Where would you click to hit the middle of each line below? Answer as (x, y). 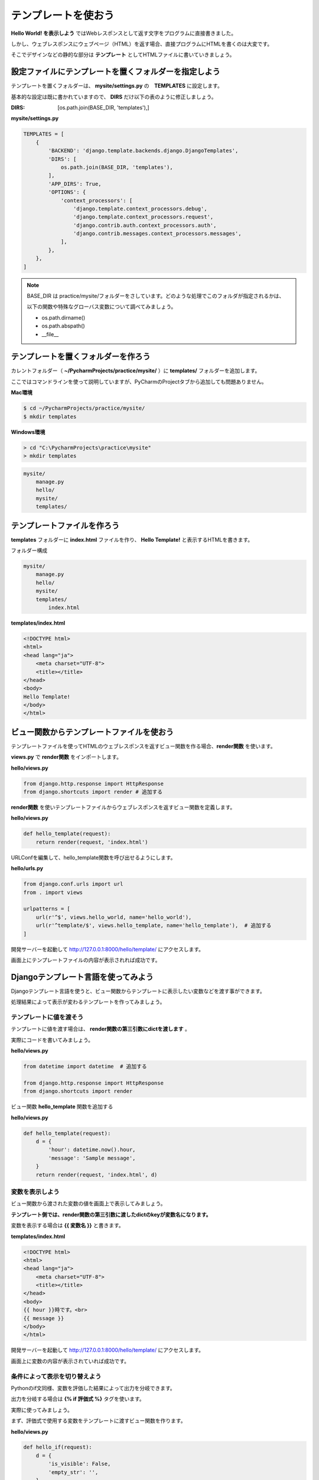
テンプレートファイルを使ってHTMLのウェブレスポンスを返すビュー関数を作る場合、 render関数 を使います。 (143, 746)
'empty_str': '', (73, 1472)
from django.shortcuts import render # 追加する (93, 792)
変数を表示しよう (35, 1192)
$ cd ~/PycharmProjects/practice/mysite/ (84, 408)
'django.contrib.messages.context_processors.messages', (157, 234)
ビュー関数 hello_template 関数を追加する (62, 1106)
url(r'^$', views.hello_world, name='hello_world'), (114, 917)
